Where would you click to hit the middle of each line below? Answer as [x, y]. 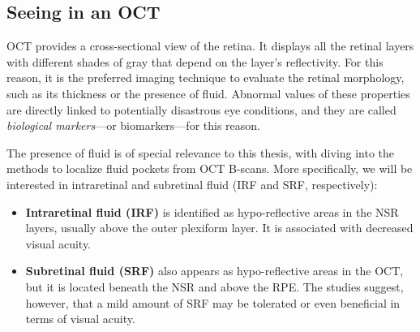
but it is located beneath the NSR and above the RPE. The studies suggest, [214, 286]
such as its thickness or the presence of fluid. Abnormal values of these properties [208, 93]
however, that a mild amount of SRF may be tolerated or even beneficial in [213, 302]
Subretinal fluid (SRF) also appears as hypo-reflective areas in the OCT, [214, 271]
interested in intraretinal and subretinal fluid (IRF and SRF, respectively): [192, 184]
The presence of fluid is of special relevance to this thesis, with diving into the [201, 152]
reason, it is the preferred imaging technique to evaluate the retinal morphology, [206, 78]
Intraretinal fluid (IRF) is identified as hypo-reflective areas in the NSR [212, 211]
